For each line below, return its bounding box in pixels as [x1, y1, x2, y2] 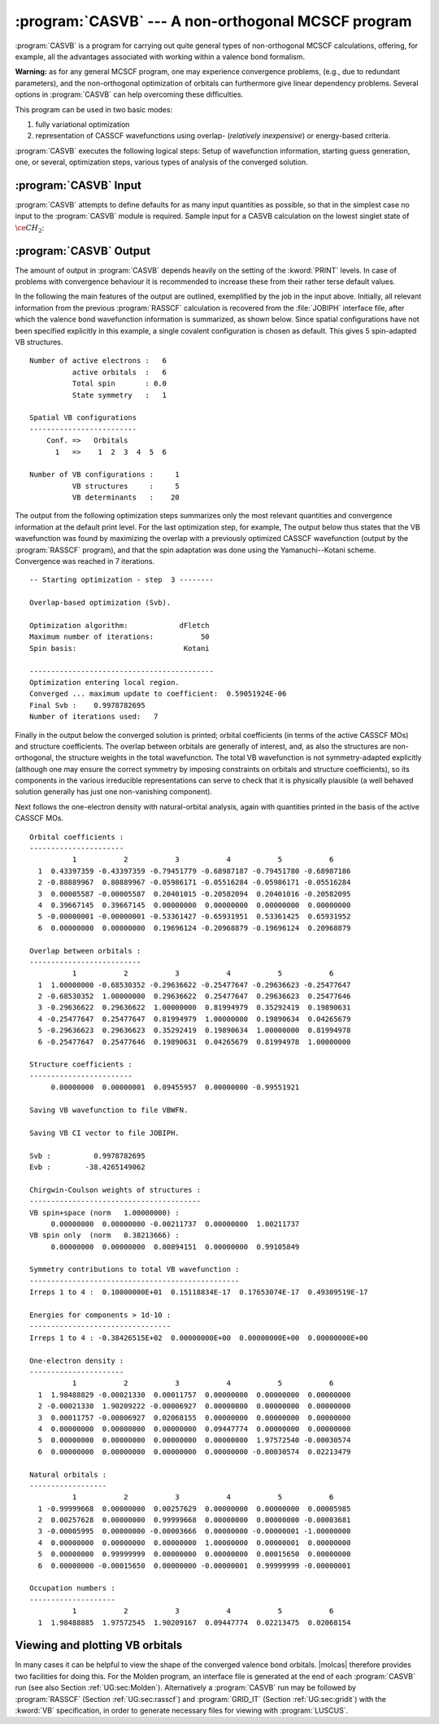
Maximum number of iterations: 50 [29, 632, 211, 642]
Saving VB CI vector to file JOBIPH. [29, 1128, 180, 1137]
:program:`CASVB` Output [15, 244, 150, 258]
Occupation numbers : [29, 1583, 115, 1593]
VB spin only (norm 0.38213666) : [29, 1231, 180, 1240]
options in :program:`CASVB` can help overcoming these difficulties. [15, 89, 244, 99]
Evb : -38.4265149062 [29, 1162, 146, 1172]
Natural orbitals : [29, 1469, 107, 1479]
